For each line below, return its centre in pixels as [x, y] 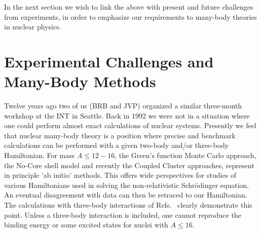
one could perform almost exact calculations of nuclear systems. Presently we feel [130, 125]
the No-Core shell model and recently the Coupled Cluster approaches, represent [129, 165]
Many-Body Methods [80, 81]
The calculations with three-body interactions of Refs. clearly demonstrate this [128, 205]
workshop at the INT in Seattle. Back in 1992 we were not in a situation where [127, 115]
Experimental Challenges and [109, 61]
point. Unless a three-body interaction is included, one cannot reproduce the [123, 215]
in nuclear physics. [33, 27]
